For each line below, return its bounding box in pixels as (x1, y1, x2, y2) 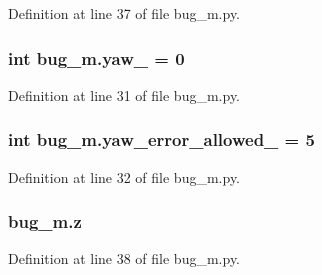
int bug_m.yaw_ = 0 (8, 45, 185, 70)
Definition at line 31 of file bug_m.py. (8, 84, 241, 105)
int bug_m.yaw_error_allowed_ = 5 (8, 127, 315, 152)
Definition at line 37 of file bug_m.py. (8, 3, 241, 23)
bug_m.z (8, 209, 82, 234)
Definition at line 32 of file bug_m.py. (8, 166, 241, 187)
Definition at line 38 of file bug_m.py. (8, 248, 241, 269)
